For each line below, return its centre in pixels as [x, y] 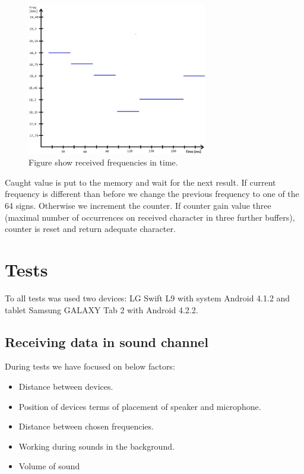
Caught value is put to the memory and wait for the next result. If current [140, 182]
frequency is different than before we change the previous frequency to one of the [152, 194]
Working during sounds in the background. [96, 446]
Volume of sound [49, 466]
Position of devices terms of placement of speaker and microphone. [140, 406]
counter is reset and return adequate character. [90, 229]
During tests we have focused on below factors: [90, 366]
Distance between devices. [66, 386]
